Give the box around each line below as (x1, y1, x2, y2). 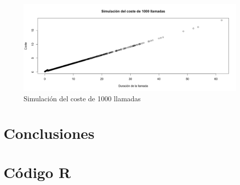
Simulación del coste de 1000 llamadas (24, 93, 141, 103)
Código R (4, 162, 71, 182)
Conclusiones (4, 122, 95, 143)
